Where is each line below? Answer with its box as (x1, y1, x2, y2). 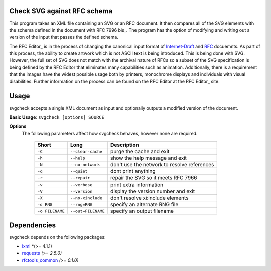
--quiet (70, 168, 88, 174)
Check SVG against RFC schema (9, 7, 113, 15)
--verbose (70, 182, 93, 187)
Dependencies (9, 221, 56, 229)
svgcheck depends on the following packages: (9, 234, 106, 240)
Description (110, 141, 139, 148)
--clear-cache (70, 149, 103, 154)
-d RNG (37, 202, 53, 207)
